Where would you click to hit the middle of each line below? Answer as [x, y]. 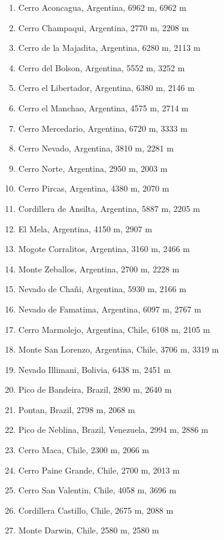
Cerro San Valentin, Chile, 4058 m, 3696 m [97, 490]
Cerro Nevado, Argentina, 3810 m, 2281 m [96, 148]
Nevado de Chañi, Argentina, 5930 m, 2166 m [102, 289]
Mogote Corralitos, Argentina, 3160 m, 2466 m [104, 249]
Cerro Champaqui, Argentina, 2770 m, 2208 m [104, 27]
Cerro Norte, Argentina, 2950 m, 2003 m [93, 168]
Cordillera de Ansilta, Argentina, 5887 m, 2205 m [109, 208]
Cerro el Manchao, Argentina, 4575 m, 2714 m [103, 107]
